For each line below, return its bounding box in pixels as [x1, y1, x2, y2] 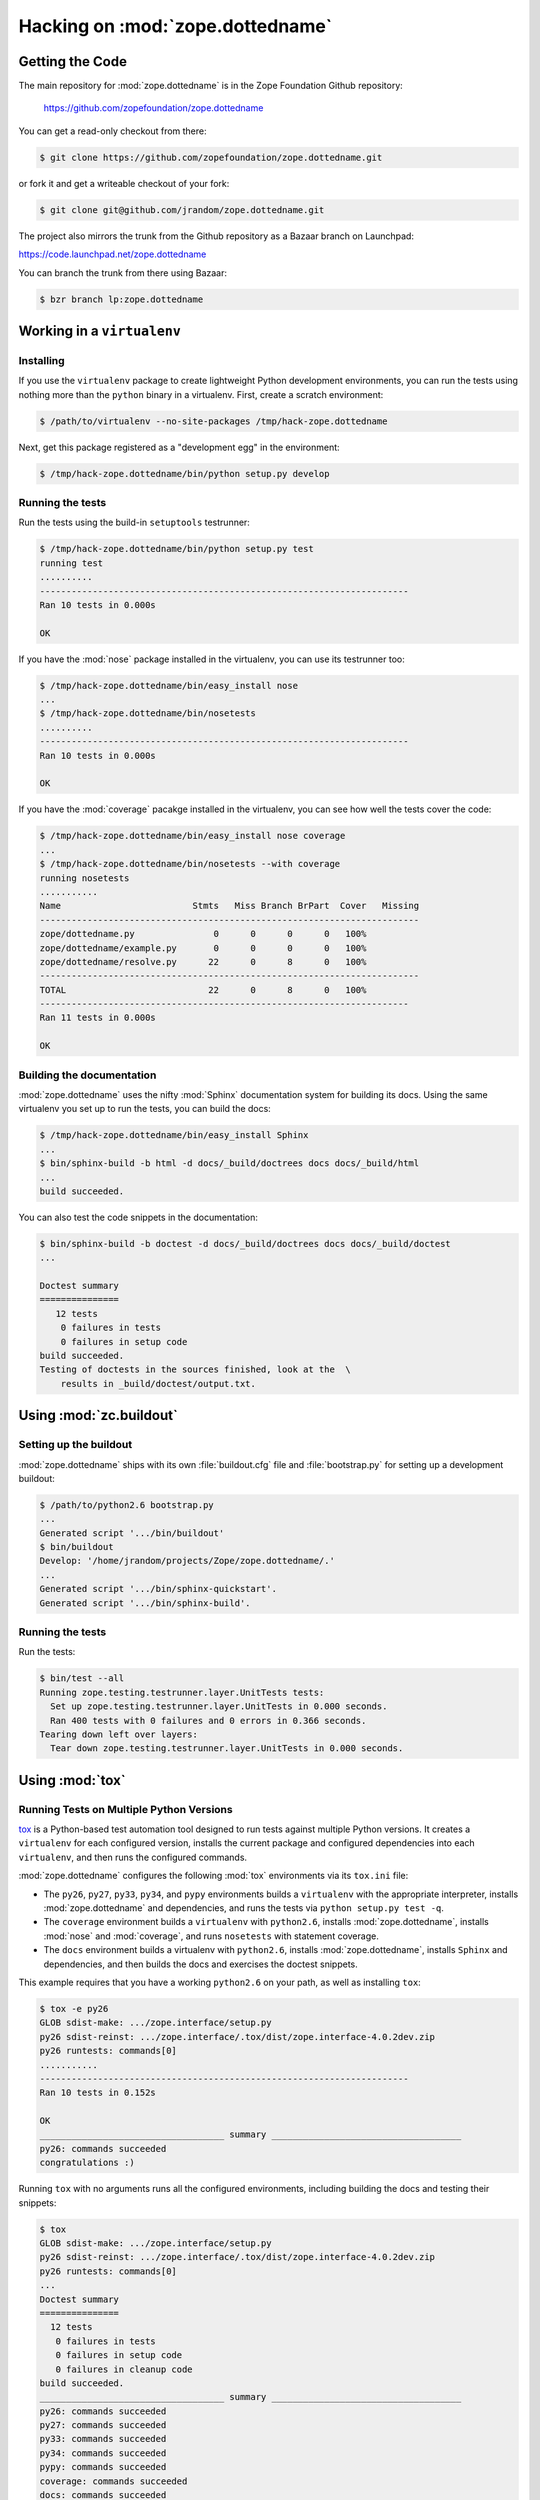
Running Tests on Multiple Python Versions [18, 1802, 234, 1816]
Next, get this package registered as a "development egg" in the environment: [18, 441, 340, 453]
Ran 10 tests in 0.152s [39, 2087, 157, 2099]
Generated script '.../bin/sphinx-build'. [39, 1597, 251, 1609]
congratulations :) [39, 2157, 135, 2169]
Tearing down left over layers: [39, 1728, 199, 1740]
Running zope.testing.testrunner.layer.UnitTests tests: [39, 1686, 325, 1698]
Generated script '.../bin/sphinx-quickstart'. [39, 1583, 277, 1595]
